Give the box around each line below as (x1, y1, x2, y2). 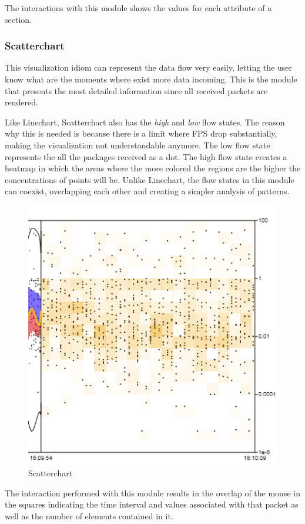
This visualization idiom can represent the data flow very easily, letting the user (5, 61, 292, 74)
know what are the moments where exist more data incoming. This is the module (5, 73, 297, 85)
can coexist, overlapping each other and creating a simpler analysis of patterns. (5, 185, 290, 197)
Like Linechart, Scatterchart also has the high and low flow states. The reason (5, 115, 285, 128)
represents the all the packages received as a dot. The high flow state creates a (5, 150, 287, 162)
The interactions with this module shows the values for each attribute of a (5, 2, 272, 14)
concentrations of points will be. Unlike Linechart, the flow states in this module (5, 173, 294, 185)
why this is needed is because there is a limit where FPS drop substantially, (5, 127, 277, 140)
